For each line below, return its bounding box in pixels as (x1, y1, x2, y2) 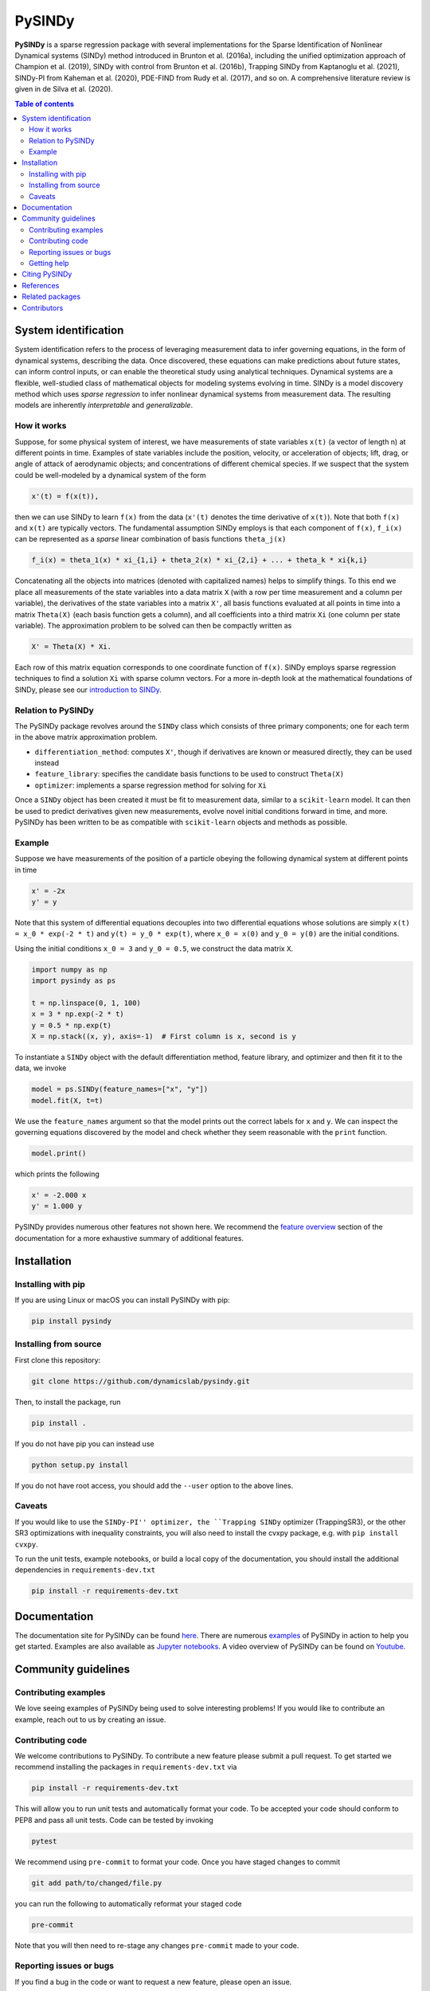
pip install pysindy (31, 1316, 111, 1325)
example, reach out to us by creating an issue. (14, 1715, 166, 1724)
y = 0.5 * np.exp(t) (31, 1020, 111, 1030)
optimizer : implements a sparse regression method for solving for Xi (34, 780, 267, 790)
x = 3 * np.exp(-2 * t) (31, 1010, 125, 1019)
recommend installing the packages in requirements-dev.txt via (14, 1762, 237, 1772)
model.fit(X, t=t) (31, 1096, 104, 1105)
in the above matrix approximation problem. (14, 733, 158, 742)
